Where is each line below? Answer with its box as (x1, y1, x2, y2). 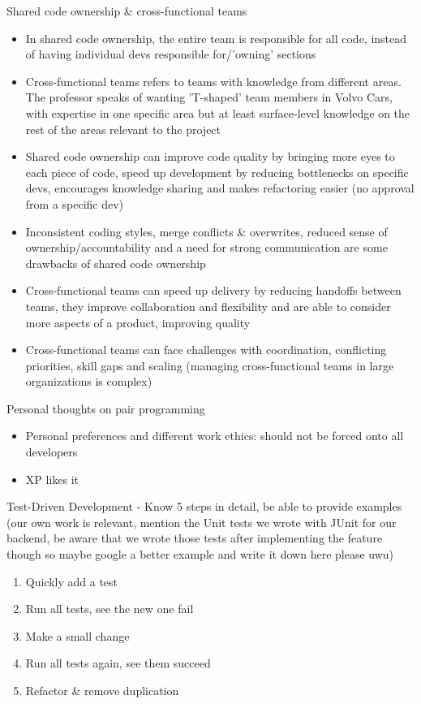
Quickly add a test (25, 572, 118, 590)
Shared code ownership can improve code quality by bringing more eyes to (25, 148, 395, 165)
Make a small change (25, 627, 130, 644)
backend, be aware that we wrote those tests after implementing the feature (6, 529, 383, 546)
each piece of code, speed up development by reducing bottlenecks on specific (25, 163, 409, 180)
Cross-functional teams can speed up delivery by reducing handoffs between (25, 282, 402, 299)
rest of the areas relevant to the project (25, 120, 221, 137)
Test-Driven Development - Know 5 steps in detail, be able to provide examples (6, 498, 402, 515)
